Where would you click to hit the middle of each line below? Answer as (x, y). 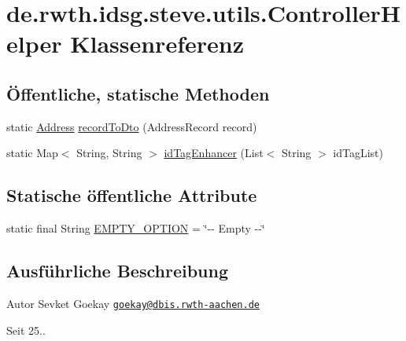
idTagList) (358, 153)
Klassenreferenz (157, 44)
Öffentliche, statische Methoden (138, 93)
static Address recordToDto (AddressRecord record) (132, 126)
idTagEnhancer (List (214, 153)
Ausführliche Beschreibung (117, 271)
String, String (109, 153)
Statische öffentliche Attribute (132, 195)
